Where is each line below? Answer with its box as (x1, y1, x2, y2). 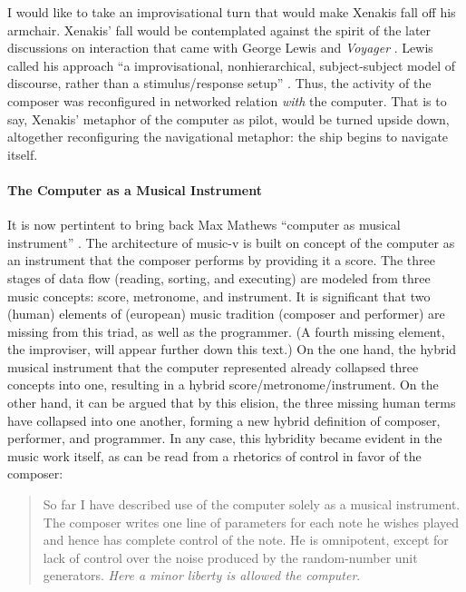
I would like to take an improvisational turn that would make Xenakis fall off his (7, 3, 456, 21)
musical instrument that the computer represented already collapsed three (7, 357, 419, 376)
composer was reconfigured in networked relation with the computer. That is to (7, 91, 447, 110)
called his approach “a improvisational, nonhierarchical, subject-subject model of (7, 55, 456, 74)
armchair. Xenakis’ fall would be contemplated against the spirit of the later (7, 20, 432, 39)
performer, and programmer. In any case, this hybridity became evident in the (7, 429, 442, 448)
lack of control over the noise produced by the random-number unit (43, 548, 418, 567)
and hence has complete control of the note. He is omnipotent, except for (43, 530, 449, 549)
